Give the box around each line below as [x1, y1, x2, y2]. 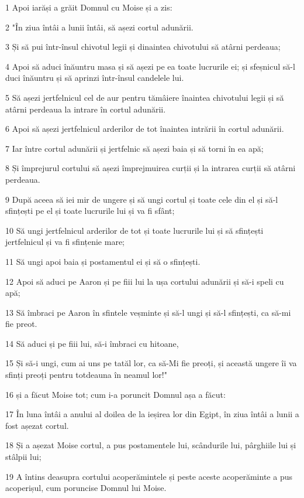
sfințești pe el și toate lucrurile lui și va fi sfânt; [5, 204, 175, 217]
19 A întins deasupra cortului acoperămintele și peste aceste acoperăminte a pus [5, 470, 292, 482]
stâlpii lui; [5, 451, 42, 463]
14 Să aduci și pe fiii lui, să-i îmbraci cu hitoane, [5, 337, 179, 349]
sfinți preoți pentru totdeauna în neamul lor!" [5, 369, 167, 381]
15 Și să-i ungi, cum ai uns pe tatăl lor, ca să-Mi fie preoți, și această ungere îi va [5, 357, 297, 369]
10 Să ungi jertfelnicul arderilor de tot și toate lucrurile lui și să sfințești [5, 224, 264, 236]
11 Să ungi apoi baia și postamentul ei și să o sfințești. [5, 255, 201, 267]
